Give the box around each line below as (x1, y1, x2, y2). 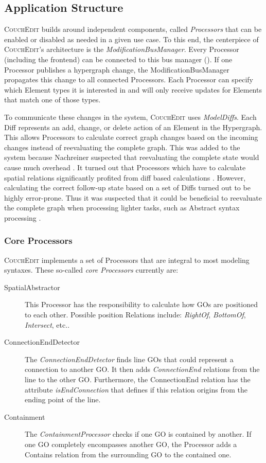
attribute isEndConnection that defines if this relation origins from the (25, 384, 248, 395)
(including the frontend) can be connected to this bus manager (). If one (4, 54, 233, 64)
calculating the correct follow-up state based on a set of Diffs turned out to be (4, 182, 251, 193)
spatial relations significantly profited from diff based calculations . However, (4, 172, 246, 183)
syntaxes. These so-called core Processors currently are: (4, 264, 179, 275)
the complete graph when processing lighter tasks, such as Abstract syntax (4, 202, 240, 213)
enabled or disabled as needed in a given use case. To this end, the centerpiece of (4, 33, 259, 44)
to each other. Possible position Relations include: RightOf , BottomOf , (25, 309, 246, 320)
